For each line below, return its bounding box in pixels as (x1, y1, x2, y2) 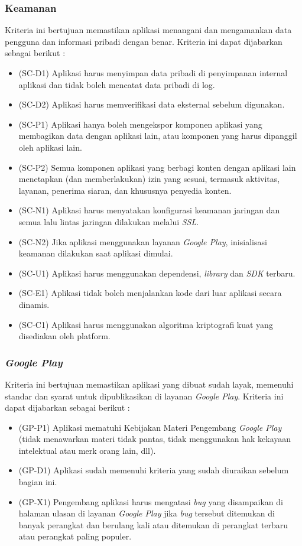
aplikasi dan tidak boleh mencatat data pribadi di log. (18, 78, 215, 90)
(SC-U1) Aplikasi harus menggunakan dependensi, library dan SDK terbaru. (18, 266, 295, 279)
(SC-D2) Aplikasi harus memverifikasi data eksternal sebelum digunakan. (18, 98, 285, 110)
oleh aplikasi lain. (18, 141, 82, 153)
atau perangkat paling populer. (18, 530, 132, 542)
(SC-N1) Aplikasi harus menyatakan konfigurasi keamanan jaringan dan (18, 204, 280, 216)
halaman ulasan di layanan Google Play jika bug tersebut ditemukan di (18, 507, 275, 519)
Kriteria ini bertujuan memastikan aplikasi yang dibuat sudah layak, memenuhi (5, 378, 294, 390)
